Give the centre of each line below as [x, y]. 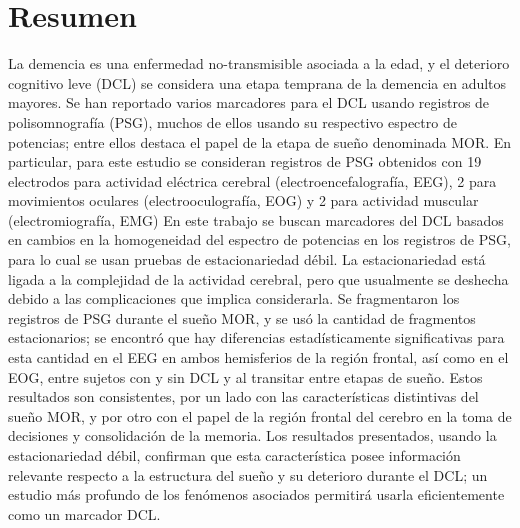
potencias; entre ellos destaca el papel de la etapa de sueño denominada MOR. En [260, 141]
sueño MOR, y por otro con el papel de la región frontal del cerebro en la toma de [260, 415]
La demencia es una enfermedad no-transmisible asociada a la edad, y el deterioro [259, 63]
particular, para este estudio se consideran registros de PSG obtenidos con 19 [245, 161]
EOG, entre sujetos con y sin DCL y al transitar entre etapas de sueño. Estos [245, 376]
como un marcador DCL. [84, 513]
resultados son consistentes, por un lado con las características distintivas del [243, 396]
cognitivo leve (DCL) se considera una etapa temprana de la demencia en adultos [257, 82]
